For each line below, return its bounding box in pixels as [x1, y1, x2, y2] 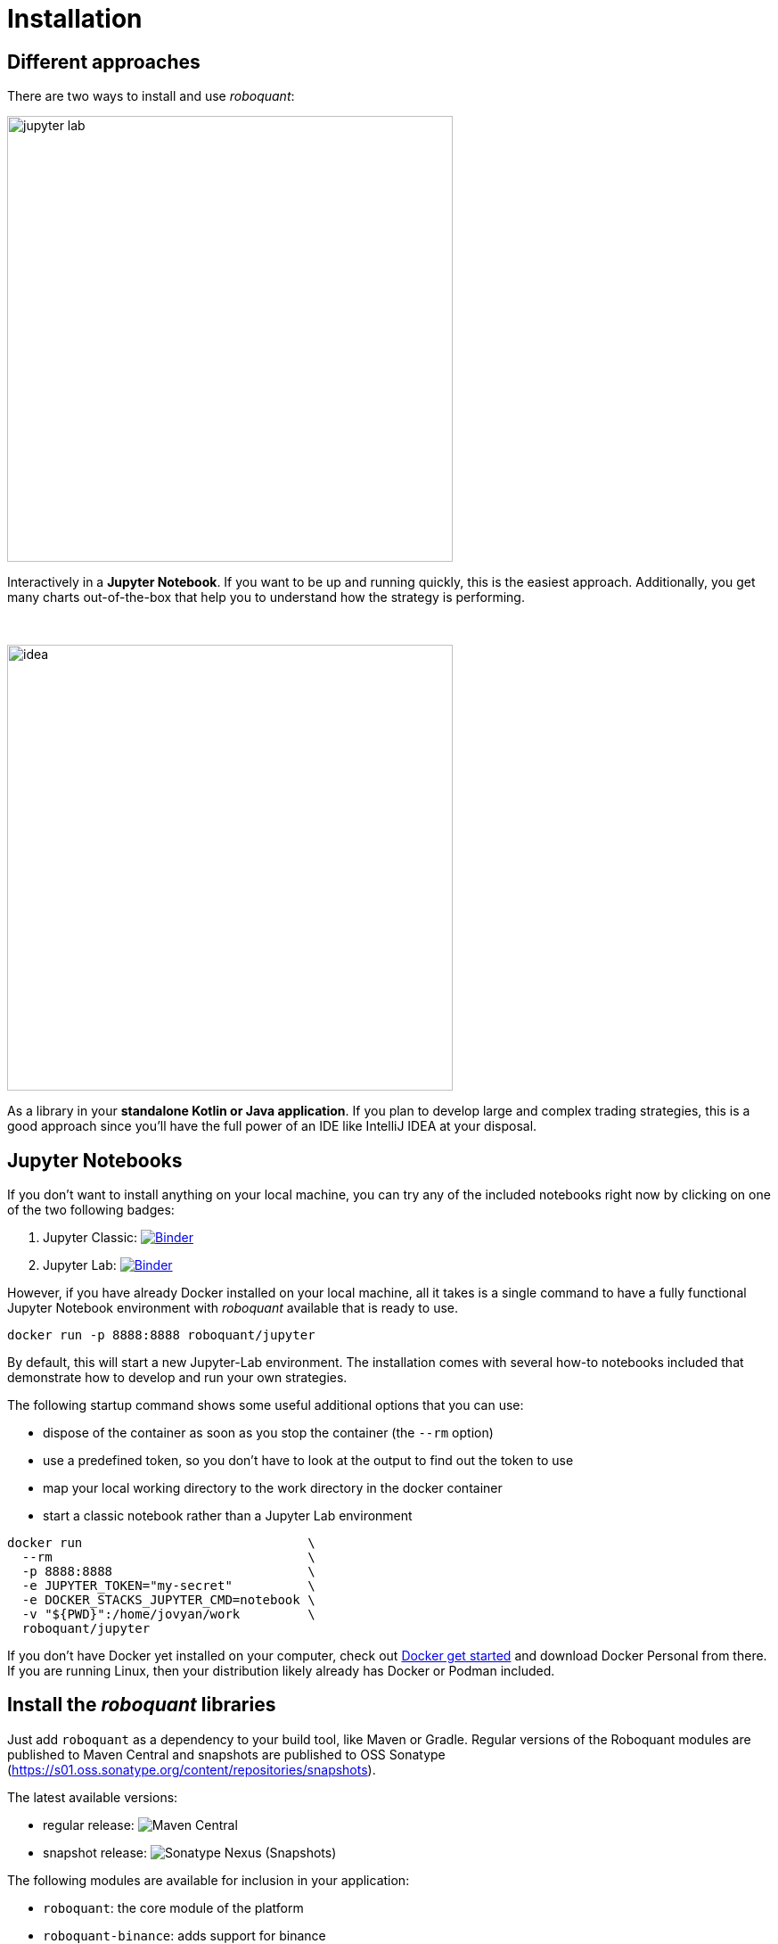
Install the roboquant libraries [7, 1693, 276, 1717]
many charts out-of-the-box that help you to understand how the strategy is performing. [7, 589, 525, 605]
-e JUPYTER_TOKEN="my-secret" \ [21, 1578, 315, 1594]
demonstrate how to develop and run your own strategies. [7, 1370, 348, 1386]
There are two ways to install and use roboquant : [7, 88, 295, 104]
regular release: [43, 1816, 135, 1833]
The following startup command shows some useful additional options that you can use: [7, 1397, 524, 1413]
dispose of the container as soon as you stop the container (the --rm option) [43, 1425, 494, 1441]
